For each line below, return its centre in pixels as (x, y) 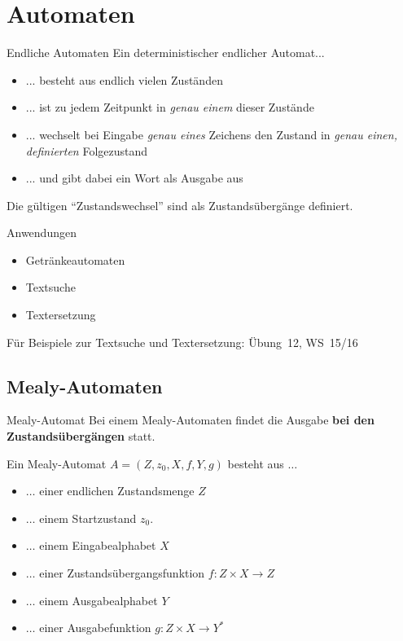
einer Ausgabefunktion (95, 628)
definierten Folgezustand (87, 150)
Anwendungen (42, 233)
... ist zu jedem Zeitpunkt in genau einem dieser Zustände (170, 107)
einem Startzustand (88, 518)
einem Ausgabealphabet (99, 600)
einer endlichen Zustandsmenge (117, 491)
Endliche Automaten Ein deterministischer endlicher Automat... (166, 53)
